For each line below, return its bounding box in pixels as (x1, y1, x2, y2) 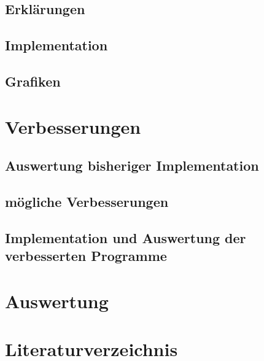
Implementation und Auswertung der (5, 228, 246, 247)
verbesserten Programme (5, 246, 167, 265)
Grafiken (5, 71, 61, 90)
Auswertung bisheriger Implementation (5, 156, 259, 175)
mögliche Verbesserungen (5, 192, 169, 211)
